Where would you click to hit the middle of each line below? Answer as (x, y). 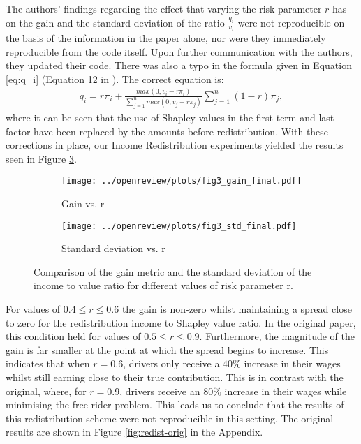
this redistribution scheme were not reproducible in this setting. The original (170, 418)
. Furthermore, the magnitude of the (277, 336)
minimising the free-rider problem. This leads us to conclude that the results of (175, 405)
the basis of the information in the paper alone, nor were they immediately (166, 38)
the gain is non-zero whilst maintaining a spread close (237, 309)
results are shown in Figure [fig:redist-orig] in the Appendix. (134, 432)
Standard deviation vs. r (113, 248)
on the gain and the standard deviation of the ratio (115, 22)
